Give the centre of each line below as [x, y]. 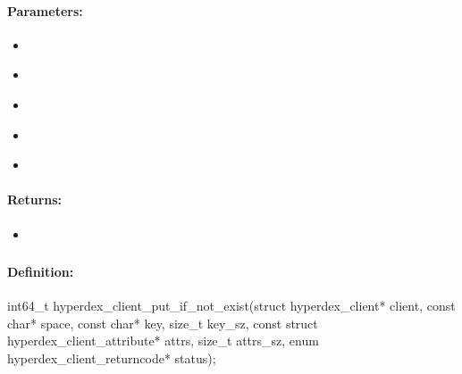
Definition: [41, 272]
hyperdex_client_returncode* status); [112, 358]
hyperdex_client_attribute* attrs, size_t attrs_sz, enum [163, 341]
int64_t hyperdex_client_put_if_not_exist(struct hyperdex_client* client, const [231, 306]
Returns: [35, 199]
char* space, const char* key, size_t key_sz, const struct [163, 323]
